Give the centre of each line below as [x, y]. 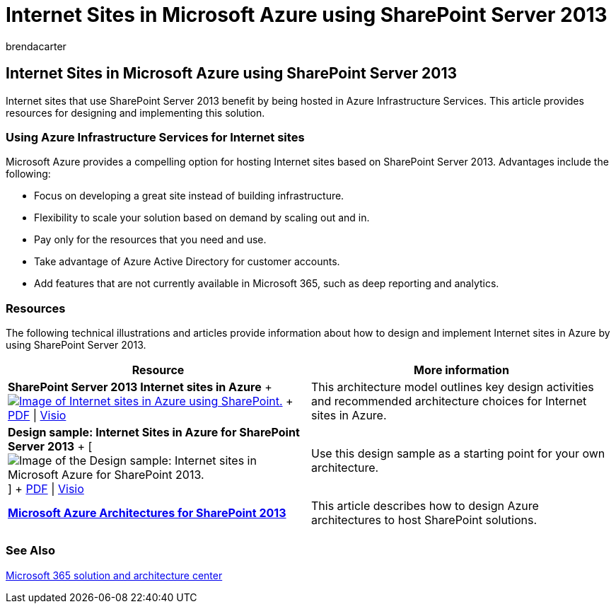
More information [461, 370]
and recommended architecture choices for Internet [449, 401]
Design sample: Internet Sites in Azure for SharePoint [154, 433]
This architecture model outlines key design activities [453, 387]
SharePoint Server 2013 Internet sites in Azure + [140, 387]
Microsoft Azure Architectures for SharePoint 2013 [147, 513]
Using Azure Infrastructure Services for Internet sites [155, 137]
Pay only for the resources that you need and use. [150, 240]
